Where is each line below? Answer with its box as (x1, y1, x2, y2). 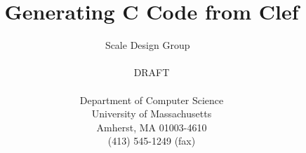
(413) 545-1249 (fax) (107, 133, 196, 148)
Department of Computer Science (79, 92, 224, 107)
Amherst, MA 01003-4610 (96, 119, 207, 134)
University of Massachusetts (91, 106, 212, 121)
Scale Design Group (105, 38, 190, 52)
